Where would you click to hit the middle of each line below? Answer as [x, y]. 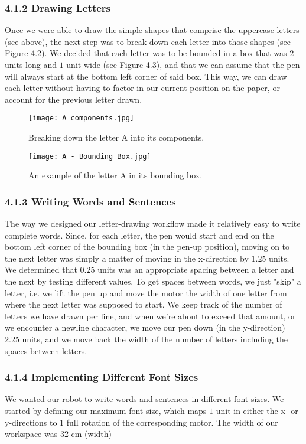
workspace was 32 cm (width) [58, 434]
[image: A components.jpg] [81, 118]
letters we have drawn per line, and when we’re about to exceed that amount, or [150, 316]
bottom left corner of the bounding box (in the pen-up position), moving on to [147, 247]
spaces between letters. [46, 350]
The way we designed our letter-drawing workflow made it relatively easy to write [153, 223]
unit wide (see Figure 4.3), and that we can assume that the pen [183, 64]
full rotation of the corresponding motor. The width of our [172, 422]
